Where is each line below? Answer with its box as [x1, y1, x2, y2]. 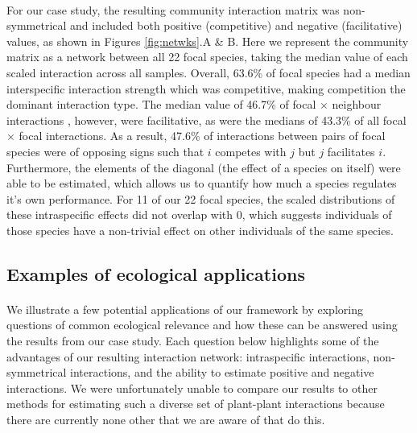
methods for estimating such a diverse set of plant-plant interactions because [6, 395, 385, 412]
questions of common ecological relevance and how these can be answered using [6, 316, 398, 333]
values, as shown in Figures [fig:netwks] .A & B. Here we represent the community [6, 32, 409, 49]
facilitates [327, 142, 375, 159]
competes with [215, 142, 287, 159]
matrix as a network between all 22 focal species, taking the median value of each [6, 48, 408, 65]
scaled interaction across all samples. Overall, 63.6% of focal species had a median [6, 64, 411, 80]
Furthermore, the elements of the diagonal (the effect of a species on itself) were [6, 159, 401, 175]
